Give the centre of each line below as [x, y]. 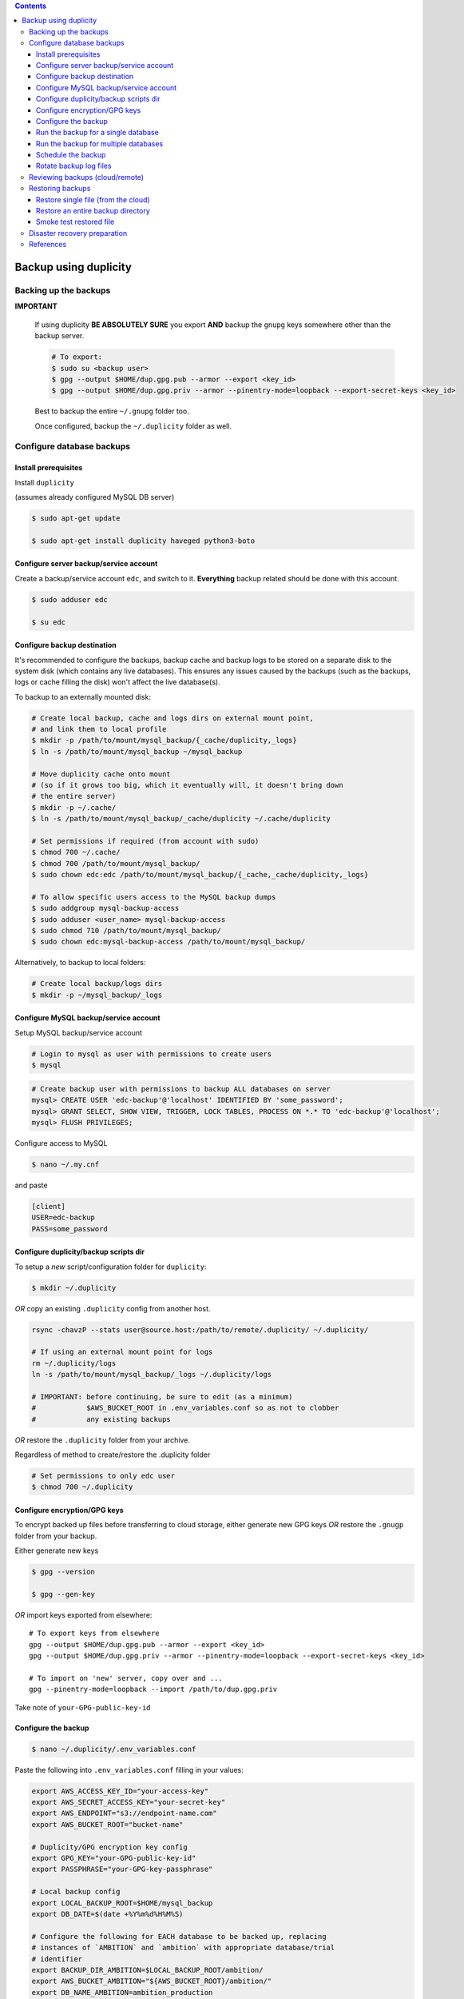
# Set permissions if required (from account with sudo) [145, 841]
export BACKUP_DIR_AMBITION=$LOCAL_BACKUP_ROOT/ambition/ [147, 1970]
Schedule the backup [71, 155]
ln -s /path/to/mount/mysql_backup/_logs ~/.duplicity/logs [152, 1375]
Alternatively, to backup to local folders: [80, 963]
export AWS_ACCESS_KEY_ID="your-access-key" [120, 1791]
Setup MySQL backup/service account [79, 1032]
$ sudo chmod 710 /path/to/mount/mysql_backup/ [126, 931]
